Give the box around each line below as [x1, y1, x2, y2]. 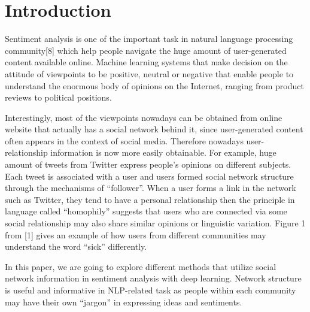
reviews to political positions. [5, 91, 112, 104]
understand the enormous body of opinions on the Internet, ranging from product [5, 79, 304, 92]
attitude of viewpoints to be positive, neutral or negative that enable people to [5, 67, 294, 80]
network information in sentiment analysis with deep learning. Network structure [5, 272, 302, 284]
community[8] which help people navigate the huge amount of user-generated [5, 44, 287, 56]
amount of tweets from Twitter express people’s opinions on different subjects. [5, 158, 291, 171]
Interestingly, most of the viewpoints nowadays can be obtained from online [5, 111, 282, 123]
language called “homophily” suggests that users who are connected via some [5, 205, 287, 217]
